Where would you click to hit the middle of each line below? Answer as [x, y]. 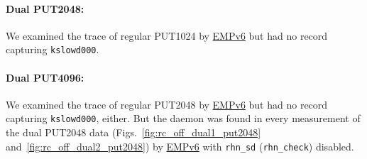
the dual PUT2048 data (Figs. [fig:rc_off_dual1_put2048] [133, 132]
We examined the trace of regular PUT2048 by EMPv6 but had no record [167, 104]
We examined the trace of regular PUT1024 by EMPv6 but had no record [167, 35]
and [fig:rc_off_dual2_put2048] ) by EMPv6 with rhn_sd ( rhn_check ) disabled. [180, 146]
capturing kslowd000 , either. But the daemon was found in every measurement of [183, 118]
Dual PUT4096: [45, 77]
